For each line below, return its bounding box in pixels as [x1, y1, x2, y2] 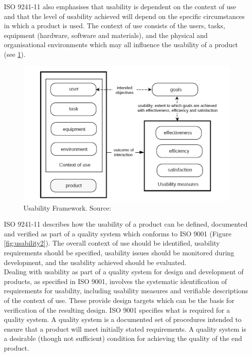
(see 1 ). [4, 49, 26, 59]
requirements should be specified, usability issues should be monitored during [4, 247, 234, 257]
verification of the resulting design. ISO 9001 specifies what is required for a [4, 304, 230, 315]
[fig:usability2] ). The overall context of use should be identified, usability [4, 238, 220, 248]
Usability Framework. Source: [23, 202, 111, 213]
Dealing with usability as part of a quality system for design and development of [4, 267, 244, 277]
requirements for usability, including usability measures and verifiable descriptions [4, 285, 248, 296]
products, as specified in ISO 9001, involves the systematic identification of [4, 276, 227, 286]
